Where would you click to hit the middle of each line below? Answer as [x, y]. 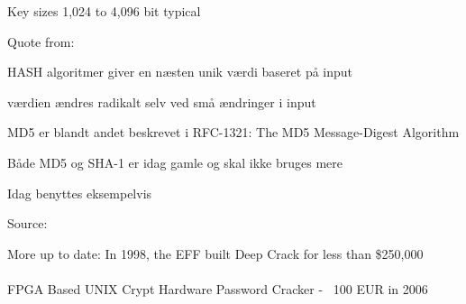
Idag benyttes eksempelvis [80, 193]
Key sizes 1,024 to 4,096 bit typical [104, 11]
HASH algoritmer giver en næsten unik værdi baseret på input [180, 72]
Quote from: [41, 41]
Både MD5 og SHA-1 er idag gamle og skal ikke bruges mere [175, 162]
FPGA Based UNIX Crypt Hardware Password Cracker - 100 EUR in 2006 [218, 288]
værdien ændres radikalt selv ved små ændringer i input [162, 101]
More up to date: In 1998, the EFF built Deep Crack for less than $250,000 [215, 253]
